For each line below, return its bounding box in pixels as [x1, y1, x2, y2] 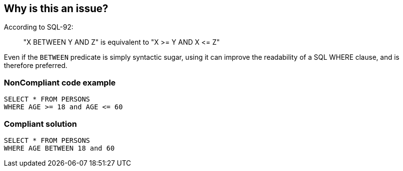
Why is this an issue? [4, 2, 108, 15]
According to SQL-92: [4, 23, 73, 32]
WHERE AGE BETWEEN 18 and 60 [4, 144, 115, 152]
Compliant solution [4, 119, 77, 129]
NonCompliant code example [4, 77, 116, 87]
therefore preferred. [4, 61, 68, 70]
